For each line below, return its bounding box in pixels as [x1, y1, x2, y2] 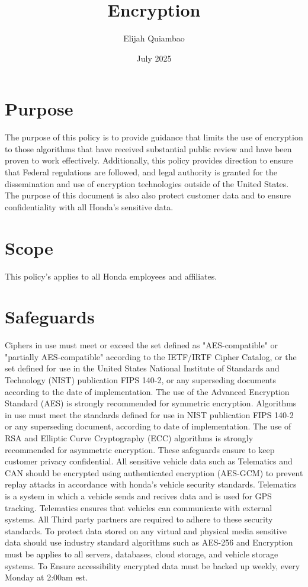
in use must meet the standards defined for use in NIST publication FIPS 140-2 [5, 408, 294, 421]
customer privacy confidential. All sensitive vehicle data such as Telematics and [5, 455, 293, 467]
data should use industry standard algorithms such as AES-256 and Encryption [5, 536, 293, 548]
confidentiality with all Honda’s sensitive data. [5, 200, 174, 213]
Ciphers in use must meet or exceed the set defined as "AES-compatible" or [5, 339, 278, 351]
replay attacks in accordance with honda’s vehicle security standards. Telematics [5, 478, 297, 490]
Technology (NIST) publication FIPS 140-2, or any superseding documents [5, 374, 277, 386]
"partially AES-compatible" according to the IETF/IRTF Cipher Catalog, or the [5, 350, 297, 363]
